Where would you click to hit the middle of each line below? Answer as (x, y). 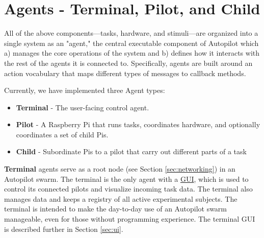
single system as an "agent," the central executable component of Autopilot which (131, 43)
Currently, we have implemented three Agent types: (85, 90)
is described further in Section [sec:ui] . (64, 229)
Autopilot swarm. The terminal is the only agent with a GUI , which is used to (126, 178)
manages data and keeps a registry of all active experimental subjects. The (121, 198)
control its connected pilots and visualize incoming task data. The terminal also (128, 189)
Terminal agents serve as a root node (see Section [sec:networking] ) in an (120, 169)
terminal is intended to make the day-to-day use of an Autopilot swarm (116, 209)
